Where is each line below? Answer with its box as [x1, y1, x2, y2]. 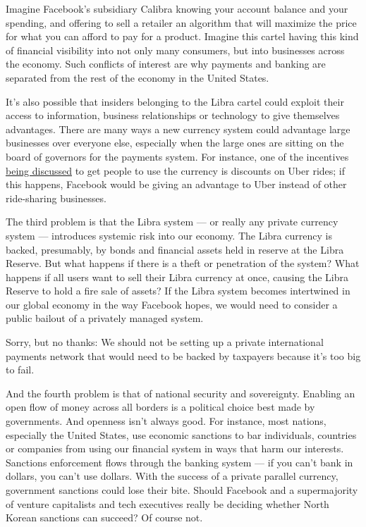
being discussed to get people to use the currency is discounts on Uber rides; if [6, 163, 346, 178]
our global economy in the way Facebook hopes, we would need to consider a [6, 297, 338, 311]
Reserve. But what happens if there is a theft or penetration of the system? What [6, 256, 360, 271]
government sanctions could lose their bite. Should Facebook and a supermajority [6, 483, 358, 497]
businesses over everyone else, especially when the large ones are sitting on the [6, 135, 344, 150]
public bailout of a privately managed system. [6, 311, 204, 325]
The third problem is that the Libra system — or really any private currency [6, 214, 338, 229]
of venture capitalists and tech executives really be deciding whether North [6, 496, 329, 511]
